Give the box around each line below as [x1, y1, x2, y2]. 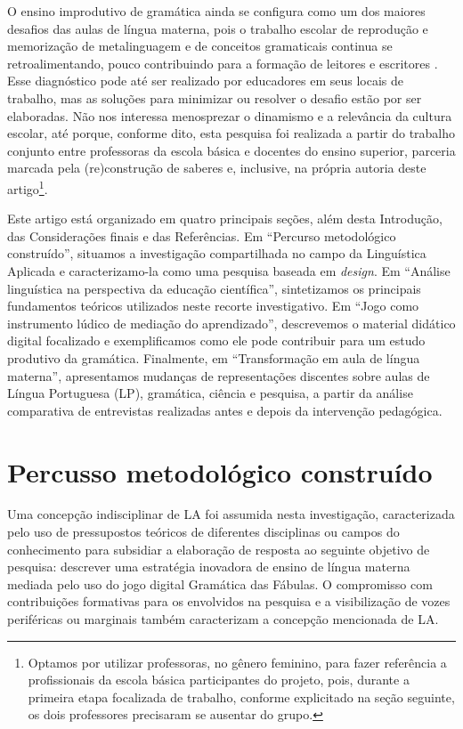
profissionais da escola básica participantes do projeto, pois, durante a [28, 670, 410, 689]
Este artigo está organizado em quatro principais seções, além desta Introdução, [7, 209, 443, 228]
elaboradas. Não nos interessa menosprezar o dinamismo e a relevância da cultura [7, 106, 452, 125]
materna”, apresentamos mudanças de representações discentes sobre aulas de [7, 366, 430, 385]
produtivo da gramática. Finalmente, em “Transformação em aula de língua [7, 348, 420, 367]
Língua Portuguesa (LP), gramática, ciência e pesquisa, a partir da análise [7, 384, 413, 402]
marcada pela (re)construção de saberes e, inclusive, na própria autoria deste [7, 158, 426, 177]
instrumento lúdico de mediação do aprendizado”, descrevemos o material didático [7, 313, 456, 332]
